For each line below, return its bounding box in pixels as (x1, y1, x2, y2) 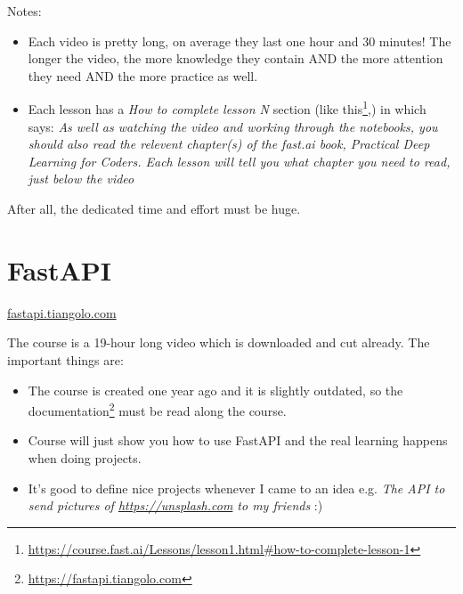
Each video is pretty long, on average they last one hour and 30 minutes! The (28, 31, 451, 50)
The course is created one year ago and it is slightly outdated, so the (28, 380, 403, 399)
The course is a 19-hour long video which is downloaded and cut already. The (7, 333, 430, 352)
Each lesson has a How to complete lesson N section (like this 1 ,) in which (28, 97, 426, 118)
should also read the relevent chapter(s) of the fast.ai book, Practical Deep (28, 134, 430, 153)
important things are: (7, 350, 124, 369)
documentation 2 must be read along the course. (28, 399, 287, 419)
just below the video (28, 169, 134, 188)
